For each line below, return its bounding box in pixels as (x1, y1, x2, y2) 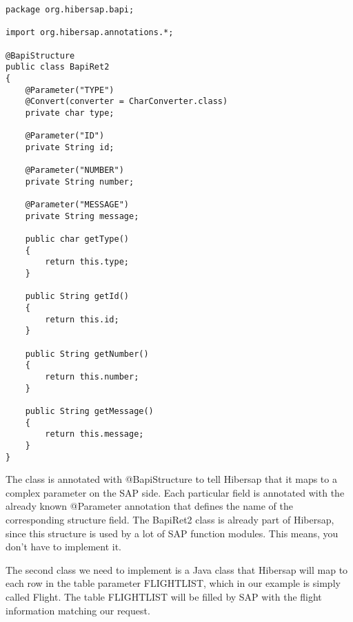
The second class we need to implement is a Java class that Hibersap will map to (6, 562, 348, 577)
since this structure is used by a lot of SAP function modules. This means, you (6, 526, 339, 540)
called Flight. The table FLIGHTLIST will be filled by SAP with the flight (6, 590, 322, 603)
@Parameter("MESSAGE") (25, 200, 129, 210)
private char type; (25, 107, 114, 118)
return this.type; (45, 257, 129, 267)
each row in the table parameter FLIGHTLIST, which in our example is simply (6, 576, 341, 590)
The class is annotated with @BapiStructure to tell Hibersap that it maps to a (6, 472, 337, 486)
